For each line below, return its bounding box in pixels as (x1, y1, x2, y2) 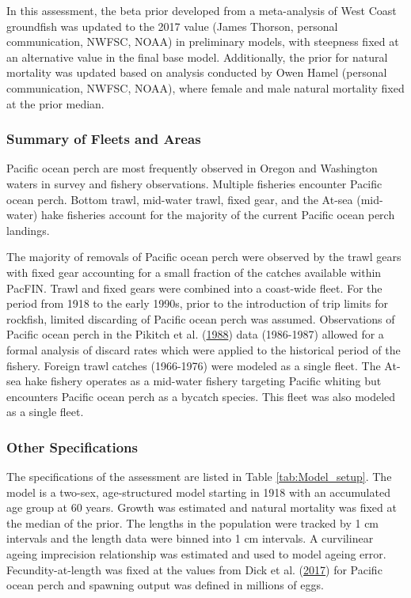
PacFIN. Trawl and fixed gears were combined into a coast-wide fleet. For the (6, 279, 382, 296)
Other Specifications (6, 437, 138, 456)
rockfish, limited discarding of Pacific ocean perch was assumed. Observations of (6, 310, 395, 327)
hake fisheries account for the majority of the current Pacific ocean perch (40, 206, 395, 223)
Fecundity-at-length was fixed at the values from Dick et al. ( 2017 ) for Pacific (6, 561, 382, 577)
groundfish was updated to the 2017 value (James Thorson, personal (6, 17, 338, 34)
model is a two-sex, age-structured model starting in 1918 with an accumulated (6, 483, 390, 500)
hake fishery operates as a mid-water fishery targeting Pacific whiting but (25, 373, 382, 389)
